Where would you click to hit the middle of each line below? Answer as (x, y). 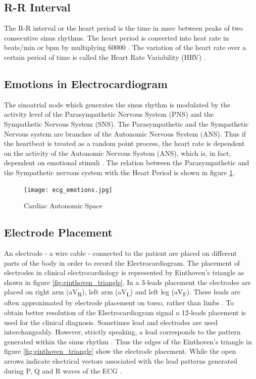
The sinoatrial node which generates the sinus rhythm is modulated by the (117, 104)
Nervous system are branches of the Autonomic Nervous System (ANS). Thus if (125, 133)
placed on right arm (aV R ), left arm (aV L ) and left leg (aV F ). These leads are (122, 292)
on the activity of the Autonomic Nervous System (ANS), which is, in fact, (118, 153)
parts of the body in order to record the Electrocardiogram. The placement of (122, 262)
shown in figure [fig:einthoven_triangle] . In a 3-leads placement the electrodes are (128, 282)
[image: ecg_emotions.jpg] (68, 190)
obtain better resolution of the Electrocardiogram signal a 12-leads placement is (125, 312)
